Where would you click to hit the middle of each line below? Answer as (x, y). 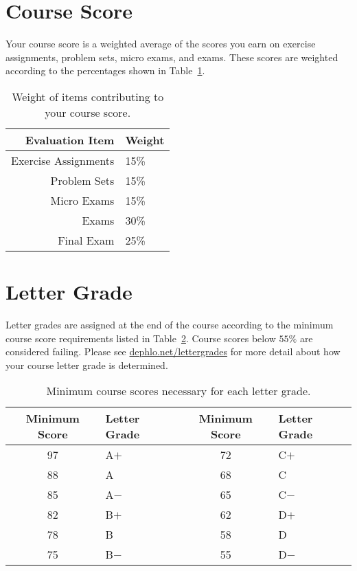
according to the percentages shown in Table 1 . (105, 70)
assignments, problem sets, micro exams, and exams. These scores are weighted (172, 57)
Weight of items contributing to (88, 96)
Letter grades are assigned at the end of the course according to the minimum (170, 325)
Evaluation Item (70, 139)
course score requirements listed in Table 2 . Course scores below (141, 338)
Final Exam (86, 240)
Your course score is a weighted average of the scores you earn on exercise (161, 44)
